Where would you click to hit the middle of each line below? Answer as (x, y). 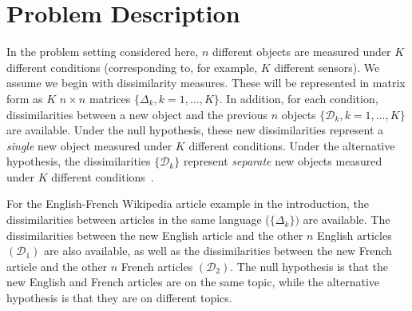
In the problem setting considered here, (103, 52)
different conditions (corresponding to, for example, (132, 67)
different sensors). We (327, 67)
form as (25, 98)
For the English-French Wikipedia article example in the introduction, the (188, 203)
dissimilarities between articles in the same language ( (138, 219)
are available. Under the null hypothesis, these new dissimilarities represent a (195, 130)
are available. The (347, 219)
